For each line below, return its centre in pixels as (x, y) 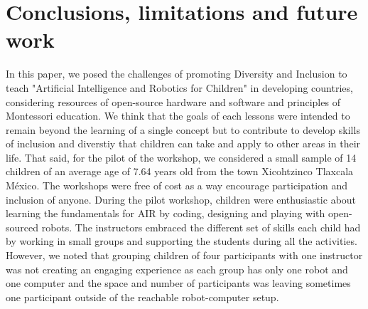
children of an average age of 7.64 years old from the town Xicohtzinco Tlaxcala (180, 171)
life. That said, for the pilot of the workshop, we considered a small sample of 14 (181, 157)
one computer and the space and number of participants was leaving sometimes (178, 283)
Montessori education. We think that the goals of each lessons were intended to (178, 116)
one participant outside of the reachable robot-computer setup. (142, 297)
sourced (22, 227)
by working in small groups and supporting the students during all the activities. (182, 241)
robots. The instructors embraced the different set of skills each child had (201, 227)
